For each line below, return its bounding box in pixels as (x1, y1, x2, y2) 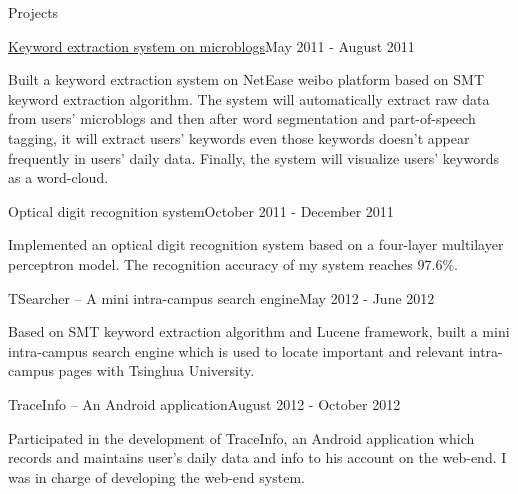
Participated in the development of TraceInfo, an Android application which (8, 427, 475, 448)
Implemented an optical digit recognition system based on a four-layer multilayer (8, 234, 504, 255)
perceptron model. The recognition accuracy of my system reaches (8, 253, 413, 274)
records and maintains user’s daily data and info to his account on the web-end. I (8, 447, 507, 468)
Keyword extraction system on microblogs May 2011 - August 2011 (8, 35, 415, 56)
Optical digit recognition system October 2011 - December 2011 (8, 200, 394, 221)
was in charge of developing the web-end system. (8, 466, 305, 487)
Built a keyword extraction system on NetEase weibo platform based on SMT (8, 69, 485, 90)
